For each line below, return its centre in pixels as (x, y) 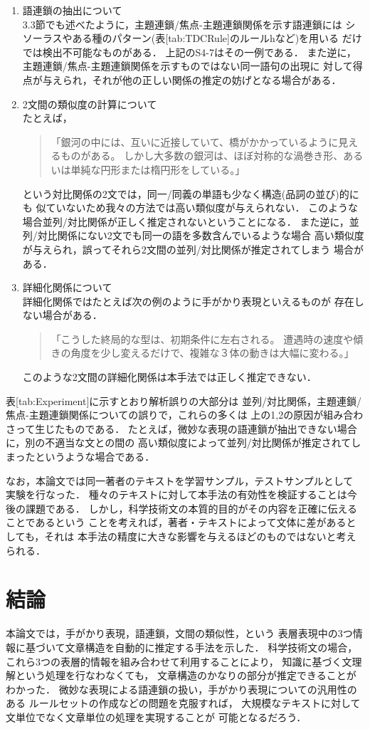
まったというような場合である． (80, 457)
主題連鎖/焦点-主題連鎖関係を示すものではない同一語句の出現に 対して (187, 66)
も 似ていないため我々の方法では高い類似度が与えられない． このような (190, 208)
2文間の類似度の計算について (90, 104)
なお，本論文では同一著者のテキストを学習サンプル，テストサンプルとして (180, 480)
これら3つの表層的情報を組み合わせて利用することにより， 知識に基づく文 (179, 661)
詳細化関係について (67, 287)
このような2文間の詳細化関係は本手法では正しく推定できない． (169, 377)
